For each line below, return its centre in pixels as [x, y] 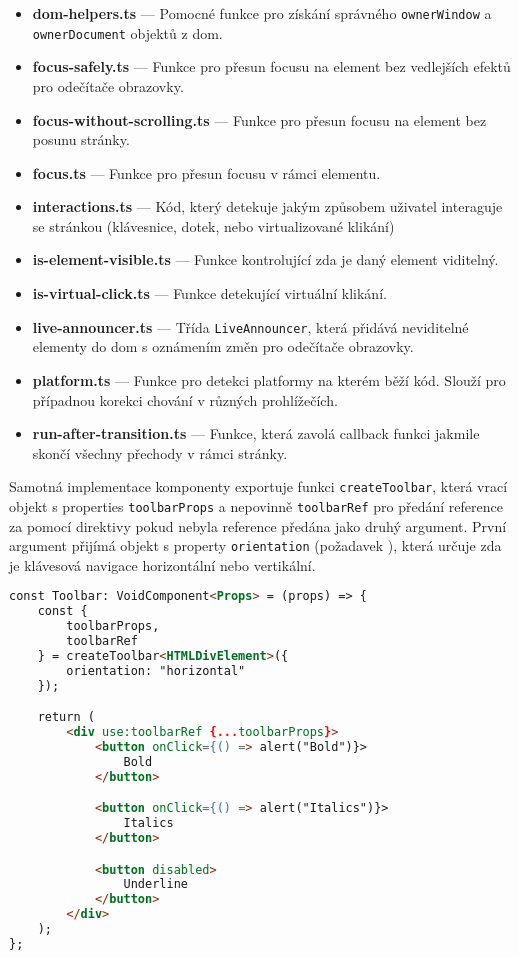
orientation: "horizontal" [156, 670]
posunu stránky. [81, 139]
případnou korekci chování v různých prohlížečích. [185, 399]
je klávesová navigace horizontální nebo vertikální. [162, 564]
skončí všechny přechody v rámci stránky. [160, 452]
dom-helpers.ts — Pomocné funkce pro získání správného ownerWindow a [262, 13]
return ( [66, 717]
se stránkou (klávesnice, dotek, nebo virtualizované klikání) [213, 225]
